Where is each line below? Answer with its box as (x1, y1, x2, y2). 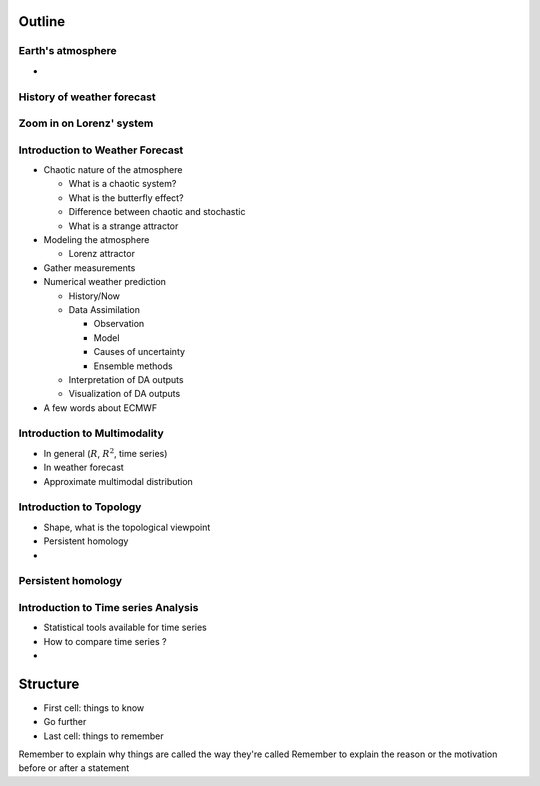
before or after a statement (18, 762, 130, 774)
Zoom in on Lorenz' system (18, 116, 154, 130)
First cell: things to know (43, 701, 145, 714)
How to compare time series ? (43, 635, 167, 647)
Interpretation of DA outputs (68, 373, 184, 385)
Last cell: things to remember (43, 730, 164, 742)
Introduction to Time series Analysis (18, 600, 199, 614)
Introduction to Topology (18, 500, 142, 514)
